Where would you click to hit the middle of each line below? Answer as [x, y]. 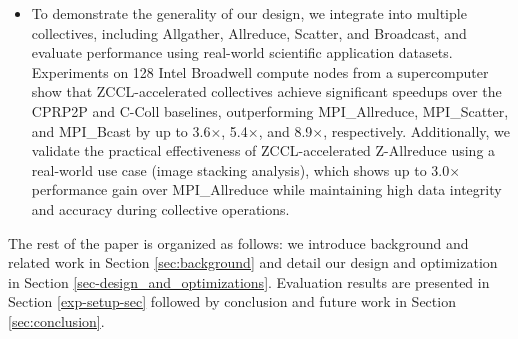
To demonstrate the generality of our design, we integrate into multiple [249, 13]
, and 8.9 [285, 130]
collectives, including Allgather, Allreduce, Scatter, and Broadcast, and [249, 32]
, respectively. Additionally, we [417, 130]
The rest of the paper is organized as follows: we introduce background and [238, 242]
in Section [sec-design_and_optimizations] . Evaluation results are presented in [249, 281]
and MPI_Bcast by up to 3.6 [121, 130]
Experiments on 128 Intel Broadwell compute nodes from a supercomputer [260, 71]
